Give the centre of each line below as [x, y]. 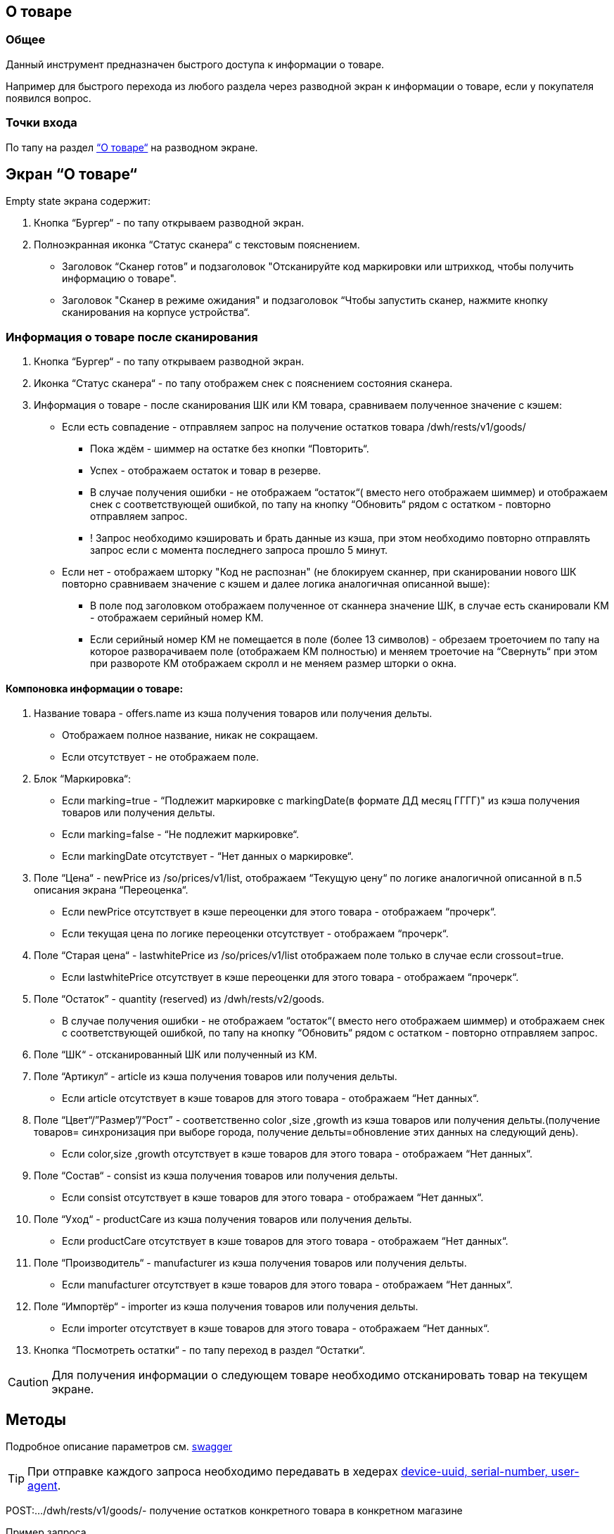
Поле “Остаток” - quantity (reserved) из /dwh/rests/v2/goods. [179, 999]
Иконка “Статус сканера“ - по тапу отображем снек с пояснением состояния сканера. [243, 383]
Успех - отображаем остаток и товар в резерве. [206, 471]
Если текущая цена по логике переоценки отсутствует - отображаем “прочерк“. [255, 934]
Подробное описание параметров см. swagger [119, 1447]
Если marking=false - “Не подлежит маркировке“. [180, 835]
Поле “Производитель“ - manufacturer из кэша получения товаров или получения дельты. [250, 1263]
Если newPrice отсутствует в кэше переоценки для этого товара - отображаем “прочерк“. [279, 912]
